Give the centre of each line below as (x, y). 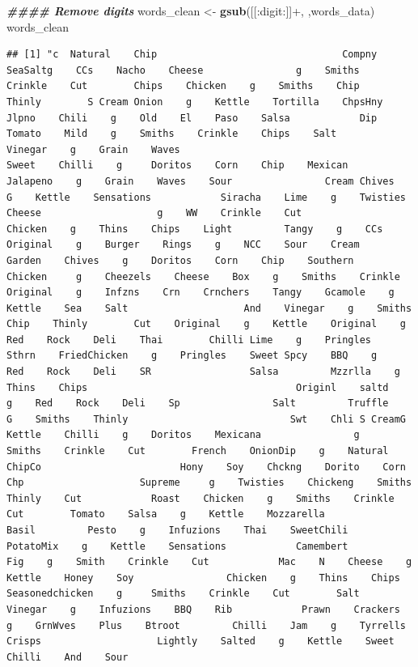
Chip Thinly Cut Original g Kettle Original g (206, 324)
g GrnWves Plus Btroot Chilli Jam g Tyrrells (206, 625)
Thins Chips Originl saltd (198, 387)
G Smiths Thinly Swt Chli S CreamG (206, 419)
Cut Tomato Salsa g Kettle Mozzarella (166, 514)
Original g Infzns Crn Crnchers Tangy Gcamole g (201, 293)
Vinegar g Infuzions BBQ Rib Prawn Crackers (203, 609)
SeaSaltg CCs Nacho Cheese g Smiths (183, 70)
